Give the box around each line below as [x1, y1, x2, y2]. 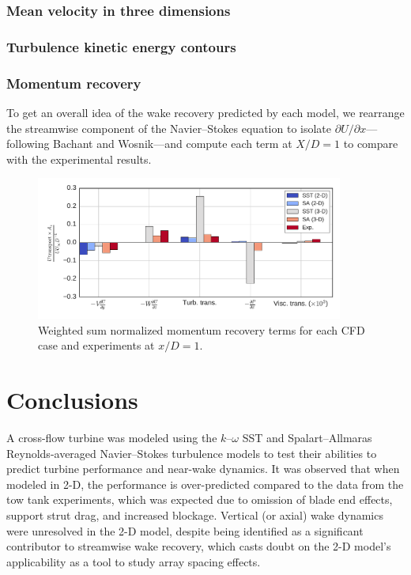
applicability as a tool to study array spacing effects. [6, 553, 261, 569]
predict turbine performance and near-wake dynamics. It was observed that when [6, 460, 400, 477]
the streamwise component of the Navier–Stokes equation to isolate [6, 119, 332, 136]
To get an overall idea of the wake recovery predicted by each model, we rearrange [6, 104, 405, 120]
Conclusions [6, 384, 138, 415]
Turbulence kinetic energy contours [6, 36, 236, 56]
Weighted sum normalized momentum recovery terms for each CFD [38, 321, 365, 338]
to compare [343, 135, 398, 152]
